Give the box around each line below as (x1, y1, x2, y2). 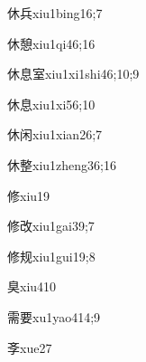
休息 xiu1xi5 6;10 (7, 94, 96, 113)
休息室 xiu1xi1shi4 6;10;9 (7, 64, 140, 83)
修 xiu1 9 (7, 186, 50, 205)
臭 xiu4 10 (7, 277, 57, 296)
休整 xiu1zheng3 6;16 (7, 155, 116, 174)
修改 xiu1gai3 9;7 (7, 216, 95, 235)
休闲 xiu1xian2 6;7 (7, 125, 103, 144)
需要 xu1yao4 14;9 (7, 307, 101, 326)
